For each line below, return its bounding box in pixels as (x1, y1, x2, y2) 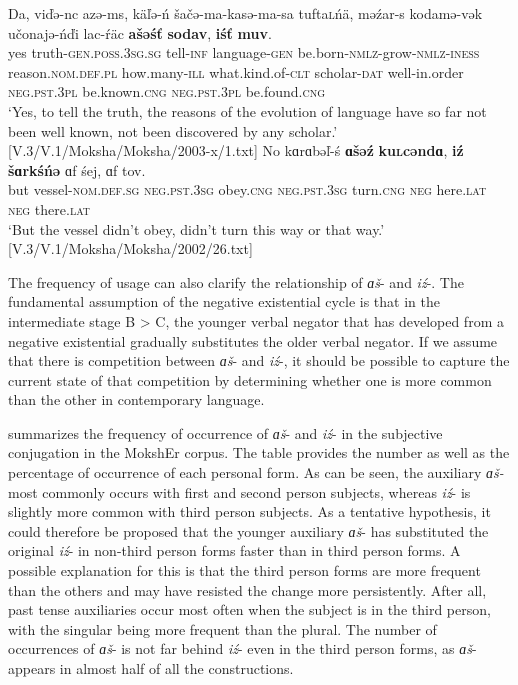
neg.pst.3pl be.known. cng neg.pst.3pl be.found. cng (8, 81, 326, 102)
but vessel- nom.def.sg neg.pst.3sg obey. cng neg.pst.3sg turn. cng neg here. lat (8, 179, 487, 200)
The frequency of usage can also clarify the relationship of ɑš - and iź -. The (8, 271, 464, 292)
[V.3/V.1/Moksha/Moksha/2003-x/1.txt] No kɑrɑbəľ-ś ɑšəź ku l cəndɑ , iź (8, 140, 464, 161)
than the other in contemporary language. (8, 389, 265, 410)
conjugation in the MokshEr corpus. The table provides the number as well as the (8, 442, 510, 463)
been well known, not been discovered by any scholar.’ (8, 120, 338, 141)
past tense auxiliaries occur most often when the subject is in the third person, (8, 599, 491, 620)
